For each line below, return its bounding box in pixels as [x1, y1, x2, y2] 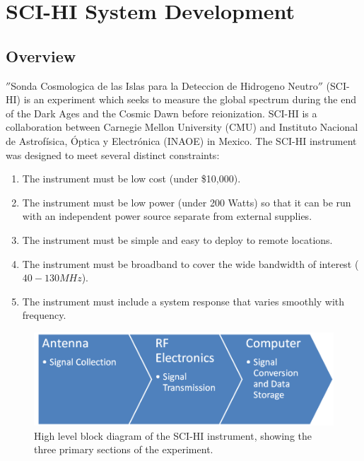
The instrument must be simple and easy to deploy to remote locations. [22, 232, 333, 247]
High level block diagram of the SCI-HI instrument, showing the [34, 428, 312, 443]
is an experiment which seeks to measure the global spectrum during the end [23, 92, 356, 107]
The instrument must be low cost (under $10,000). [22, 171, 241, 186]
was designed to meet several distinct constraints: [6, 147, 220, 162]
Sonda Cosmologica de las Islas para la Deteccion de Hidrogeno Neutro [11, 78, 318, 93]
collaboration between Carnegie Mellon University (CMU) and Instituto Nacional [6, 119, 358, 134]
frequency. [22, 308, 66, 322]
